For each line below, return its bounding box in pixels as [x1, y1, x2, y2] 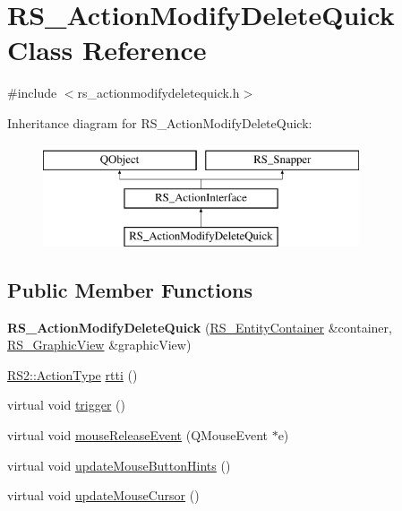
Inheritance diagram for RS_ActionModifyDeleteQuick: [7, 113, 312, 132]
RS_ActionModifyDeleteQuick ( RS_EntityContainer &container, [7, 317, 392, 336]
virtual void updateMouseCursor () [7, 486, 200, 505]
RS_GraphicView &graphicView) [7, 335, 192, 354]
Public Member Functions [7, 275, 252, 303]
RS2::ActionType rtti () [7, 365, 138, 384]
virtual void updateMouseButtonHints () [7, 455, 231, 474]
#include [7, 83, 57, 102]
